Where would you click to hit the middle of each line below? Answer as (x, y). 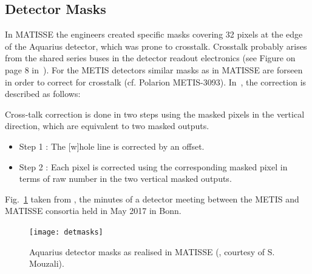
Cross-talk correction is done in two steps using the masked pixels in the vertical (155, 114)
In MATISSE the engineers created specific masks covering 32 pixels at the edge (154, 34)
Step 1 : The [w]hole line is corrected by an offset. (112, 146)
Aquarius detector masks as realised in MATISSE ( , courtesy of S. (152, 251)
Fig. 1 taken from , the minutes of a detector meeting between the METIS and (152, 199)
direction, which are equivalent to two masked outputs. (107, 126)
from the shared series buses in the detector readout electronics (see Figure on (150, 58)
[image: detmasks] (66, 232)
